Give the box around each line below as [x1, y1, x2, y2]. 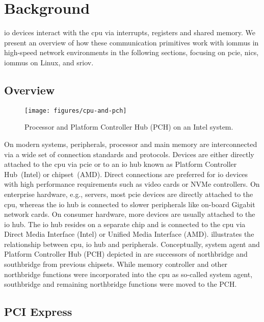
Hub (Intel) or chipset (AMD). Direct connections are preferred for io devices [4, 168, 248, 179]
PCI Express [4, 304, 72, 319]
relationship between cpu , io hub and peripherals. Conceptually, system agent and [4, 238, 260, 249]
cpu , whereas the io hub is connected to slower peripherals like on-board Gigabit [4, 199, 255, 209]
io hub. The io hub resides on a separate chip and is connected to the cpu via [4, 218, 246, 229]
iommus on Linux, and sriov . [4, 57, 94, 67]
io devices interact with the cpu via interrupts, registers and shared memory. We [4, 27, 256, 38]
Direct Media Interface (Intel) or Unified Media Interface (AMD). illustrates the [4, 229, 254, 239]
